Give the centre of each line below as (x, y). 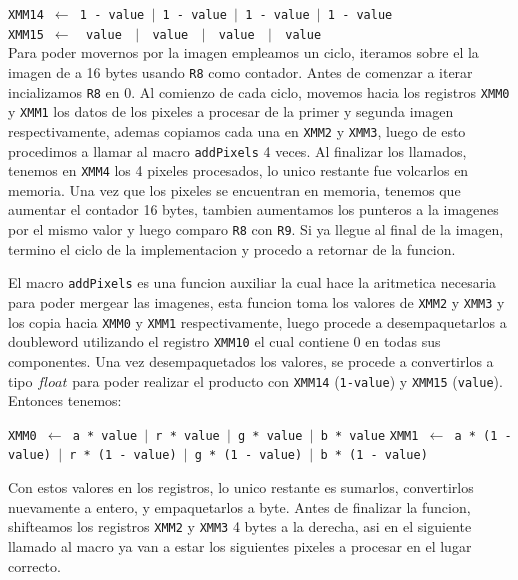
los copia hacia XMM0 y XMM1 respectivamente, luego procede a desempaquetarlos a (257, 321)
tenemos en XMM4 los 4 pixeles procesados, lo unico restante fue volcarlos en (238, 170)
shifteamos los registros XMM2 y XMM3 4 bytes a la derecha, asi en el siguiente (240, 526)
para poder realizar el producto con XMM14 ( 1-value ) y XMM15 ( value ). (287, 380)
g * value (270, 435)
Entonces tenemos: (65, 400)
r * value (187, 435)
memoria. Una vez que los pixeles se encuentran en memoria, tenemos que (234, 189)
